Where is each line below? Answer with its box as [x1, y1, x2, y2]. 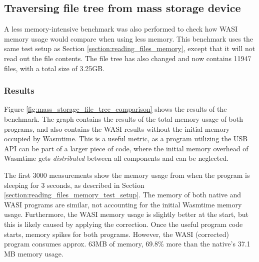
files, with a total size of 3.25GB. [4, 63, 105, 73]
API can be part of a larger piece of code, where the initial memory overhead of [4, 143, 248, 153]
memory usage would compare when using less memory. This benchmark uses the [4, 33, 253, 44]
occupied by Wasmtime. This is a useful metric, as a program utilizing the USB [4, 133, 248, 144]
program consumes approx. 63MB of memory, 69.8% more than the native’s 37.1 [4, 238, 250, 249]
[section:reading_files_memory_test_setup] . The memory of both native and [4, 189, 241, 200]
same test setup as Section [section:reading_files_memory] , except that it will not [4, 43, 255, 54]
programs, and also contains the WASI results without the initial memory [4, 123, 230, 134]
